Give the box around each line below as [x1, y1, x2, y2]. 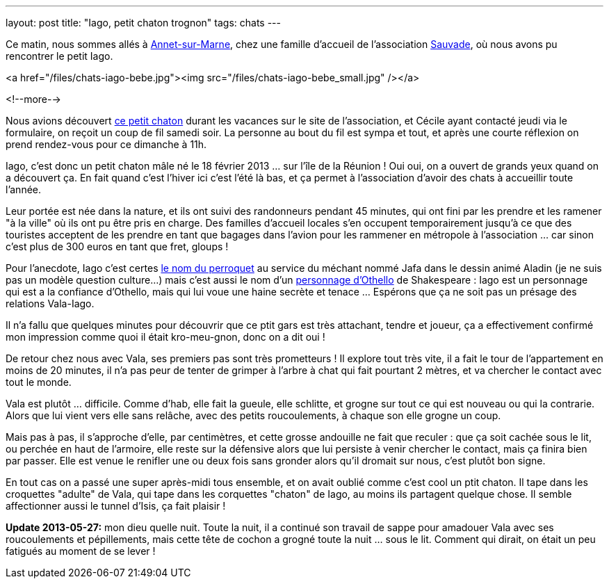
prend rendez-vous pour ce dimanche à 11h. [6, 138, 207, 150]
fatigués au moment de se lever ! [6, 545, 156, 557]
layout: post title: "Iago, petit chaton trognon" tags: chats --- [6, 17, 281, 29]
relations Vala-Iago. [6, 298, 95, 309]
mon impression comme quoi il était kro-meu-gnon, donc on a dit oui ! [6, 331, 325, 343]
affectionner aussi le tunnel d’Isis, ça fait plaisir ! [6, 500, 226, 512]
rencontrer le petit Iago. [6, 50, 113, 62]
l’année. [6, 184, 42, 195]
